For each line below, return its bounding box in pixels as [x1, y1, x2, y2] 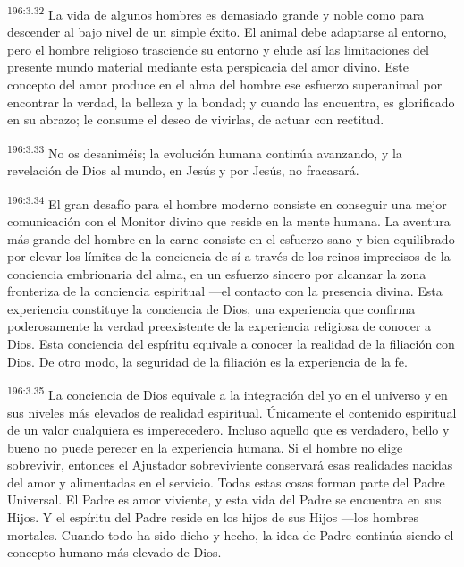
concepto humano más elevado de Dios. [7, 543, 222, 562]
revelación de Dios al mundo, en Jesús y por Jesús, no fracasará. [7, 161, 359, 180]
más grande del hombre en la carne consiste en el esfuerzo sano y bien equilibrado [7, 229, 455, 248]
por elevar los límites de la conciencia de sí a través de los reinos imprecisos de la [7, 247, 451, 266]
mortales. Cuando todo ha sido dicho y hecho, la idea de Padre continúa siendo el [7, 525, 454, 544]
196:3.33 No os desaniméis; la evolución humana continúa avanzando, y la [7, 140, 402, 162]
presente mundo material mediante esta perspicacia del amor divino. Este [7, 57, 409, 76]
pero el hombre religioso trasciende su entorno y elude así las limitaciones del [7, 39, 429, 58]
